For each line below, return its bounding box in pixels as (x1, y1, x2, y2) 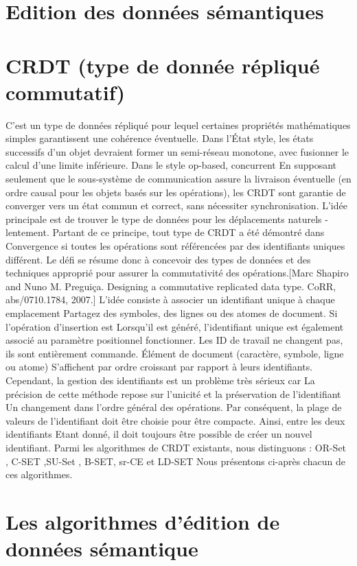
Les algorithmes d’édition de (5, 507, 280, 535)
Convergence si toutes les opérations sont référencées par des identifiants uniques (5, 239, 345, 253)
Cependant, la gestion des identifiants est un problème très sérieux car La (5, 373, 315, 387)
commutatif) (5, 78, 125, 106)
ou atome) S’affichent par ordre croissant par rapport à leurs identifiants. (5, 359, 313, 374)
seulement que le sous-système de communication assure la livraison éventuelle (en (5, 172, 352, 186)
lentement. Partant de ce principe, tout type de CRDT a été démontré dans (5, 225, 325, 239)
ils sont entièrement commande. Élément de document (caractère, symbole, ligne (5, 346, 344, 360)
